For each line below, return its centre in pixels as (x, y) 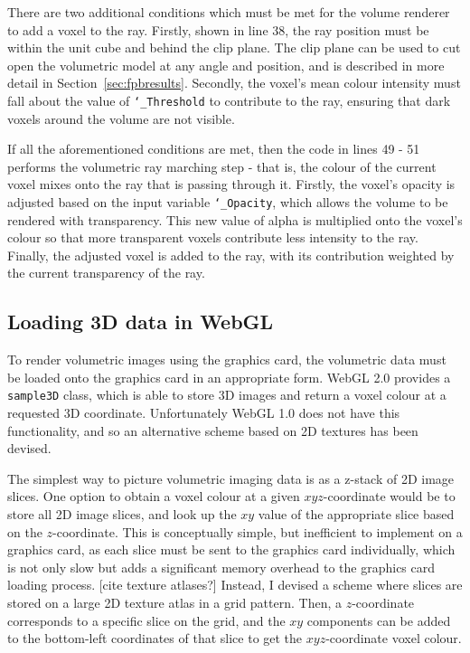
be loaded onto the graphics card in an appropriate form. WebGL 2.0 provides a (229, 377)
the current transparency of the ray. (106, 273)
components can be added (379, 620)
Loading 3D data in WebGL (141, 322)
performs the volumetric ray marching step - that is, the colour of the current (222, 166)
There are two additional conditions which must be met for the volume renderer (229, 12)
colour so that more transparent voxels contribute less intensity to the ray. (213, 237)
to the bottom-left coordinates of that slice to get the (155, 638)
